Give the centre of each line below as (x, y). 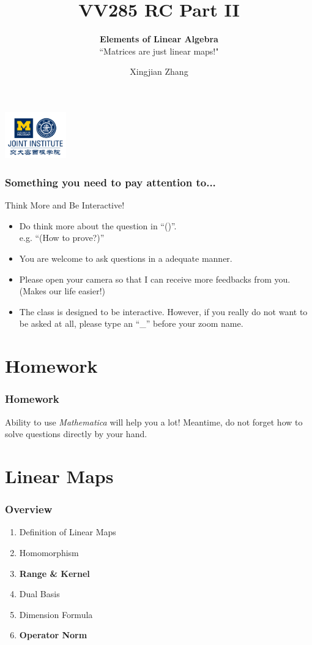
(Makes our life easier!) (62, 291)
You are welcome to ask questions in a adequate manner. (126, 258)
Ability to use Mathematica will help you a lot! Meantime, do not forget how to (154, 422)
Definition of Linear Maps (68, 532)
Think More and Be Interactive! (65, 205)
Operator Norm (53, 635)
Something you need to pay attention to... (110, 182)
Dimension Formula (56, 614)
